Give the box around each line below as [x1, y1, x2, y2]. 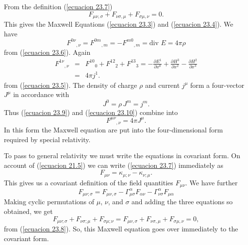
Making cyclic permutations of [4, 196, 95, 207]
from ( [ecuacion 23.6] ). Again [4, 47, 91, 57]
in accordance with [13, 89, 69, 99]
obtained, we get [4, 206, 53, 216]
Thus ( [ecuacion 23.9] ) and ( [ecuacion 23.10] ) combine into [4, 107, 178, 117]
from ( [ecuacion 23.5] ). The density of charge [4, 80, 137, 90]
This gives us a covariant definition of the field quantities [4, 177, 173, 187]
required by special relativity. [4, 134, 91, 144]
